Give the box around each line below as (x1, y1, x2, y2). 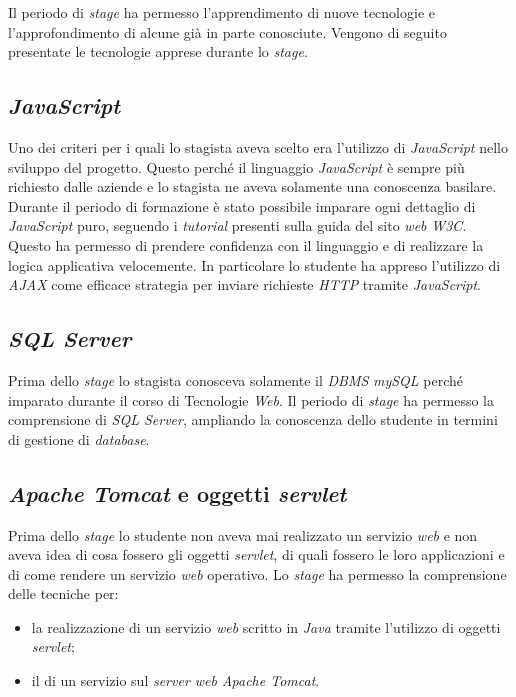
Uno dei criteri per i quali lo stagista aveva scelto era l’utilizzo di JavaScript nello (8, 136, 508, 157)
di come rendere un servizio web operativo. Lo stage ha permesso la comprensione (8, 563, 507, 584)
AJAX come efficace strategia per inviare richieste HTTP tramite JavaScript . (8, 274, 482, 295)
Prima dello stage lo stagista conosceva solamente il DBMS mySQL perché (8, 369, 464, 390)
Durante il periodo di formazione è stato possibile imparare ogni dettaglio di (8, 195, 476, 216)
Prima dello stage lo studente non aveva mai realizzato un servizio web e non (8, 524, 478, 545)
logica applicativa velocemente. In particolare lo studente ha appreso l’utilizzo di (8, 254, 501, 275)
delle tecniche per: (8, 583, 119, 604)
